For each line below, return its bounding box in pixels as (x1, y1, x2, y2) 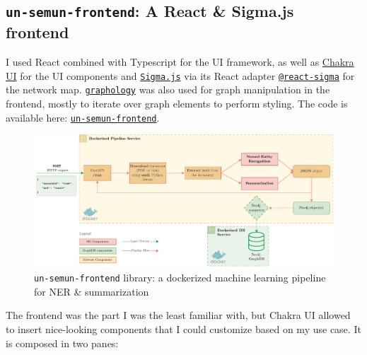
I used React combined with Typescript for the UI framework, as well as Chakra (6, 54, 354, 69)
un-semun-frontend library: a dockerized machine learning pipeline (34, 270, 326, 285)
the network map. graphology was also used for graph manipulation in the (6, 82, 330, 97)
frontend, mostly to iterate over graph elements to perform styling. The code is (6, 96, 348, 111)
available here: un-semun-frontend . (6, 110, 160, 124)
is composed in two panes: (6, 335, 119, 350)
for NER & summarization (34, 284, 149, 298)
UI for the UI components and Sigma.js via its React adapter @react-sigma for (6, 68, 355, 83)
